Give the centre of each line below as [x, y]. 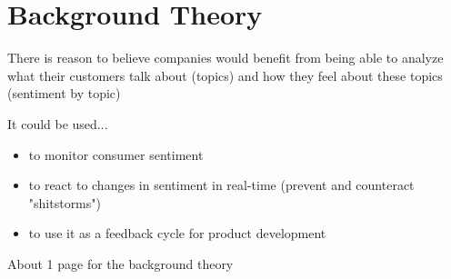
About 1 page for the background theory [120, 263]
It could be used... [58, 123]
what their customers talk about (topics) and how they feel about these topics [225, 75]
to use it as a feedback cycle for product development [177, 233]
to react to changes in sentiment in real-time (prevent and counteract [221, 185]
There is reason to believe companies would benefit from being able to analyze [225, 58]
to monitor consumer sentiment [116, 154]
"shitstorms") [65, 202]
